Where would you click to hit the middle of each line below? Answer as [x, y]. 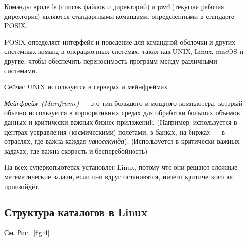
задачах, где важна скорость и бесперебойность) [76, 150]
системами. [21, 70]
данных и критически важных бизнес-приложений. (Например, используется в [121, 122]
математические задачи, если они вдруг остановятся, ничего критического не [119, 176]
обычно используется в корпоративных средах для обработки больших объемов [122, 112]
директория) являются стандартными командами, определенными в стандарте [119, 16]
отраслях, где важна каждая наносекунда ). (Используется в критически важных [122, 141]
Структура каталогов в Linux [76, 212]
